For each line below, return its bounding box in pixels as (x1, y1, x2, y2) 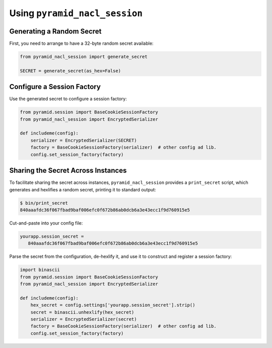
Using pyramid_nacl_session (9, 8, 143, 19)
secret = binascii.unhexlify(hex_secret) (30, 309, 134, 315)
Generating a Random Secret (9, 27, 102, 35)
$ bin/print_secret (20, 200, 68, 206)
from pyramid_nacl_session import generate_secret (20, 54, 148, 60)
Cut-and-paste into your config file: (9, 220, 83, 226)
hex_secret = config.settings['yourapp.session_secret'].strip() (30, 302, 195, 308)
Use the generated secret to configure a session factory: (9, 96, 127, 102)
